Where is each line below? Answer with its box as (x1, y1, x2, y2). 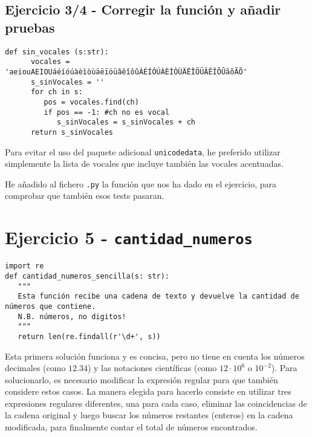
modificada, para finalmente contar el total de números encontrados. (5, 421, 258, 433)
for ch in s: (30, 88, 83, 97)
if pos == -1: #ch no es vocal (44, 108, 170, 117)
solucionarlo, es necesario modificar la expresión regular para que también (5, 373, 278, 386)
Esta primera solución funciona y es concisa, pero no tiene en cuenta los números (5, 349, 305, 362)
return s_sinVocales (30, 128, 113, 137)
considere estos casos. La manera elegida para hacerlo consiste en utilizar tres (5, 385, 291, 398)
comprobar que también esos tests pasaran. (5, 189, 164, 202)
